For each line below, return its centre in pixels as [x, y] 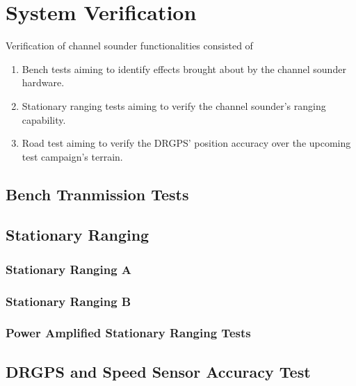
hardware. [43, 82]
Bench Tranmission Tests [97, 194]
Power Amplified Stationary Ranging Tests [128, 333]
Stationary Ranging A [69, 269]
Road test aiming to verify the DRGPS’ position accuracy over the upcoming [186, 143]
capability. [44, 119]
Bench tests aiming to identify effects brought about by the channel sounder [184, 69]
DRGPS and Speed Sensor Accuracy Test [158, 371]
